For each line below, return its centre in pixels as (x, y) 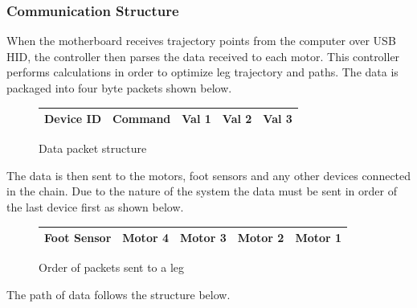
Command (142, 119)
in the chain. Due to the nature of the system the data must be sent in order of (202, 191)
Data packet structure (93, 148)
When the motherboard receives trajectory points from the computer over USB (201, 41)
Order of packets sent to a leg (112, 267)
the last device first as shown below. (95, 206)
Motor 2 (261, 238)
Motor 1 (319, 238)
